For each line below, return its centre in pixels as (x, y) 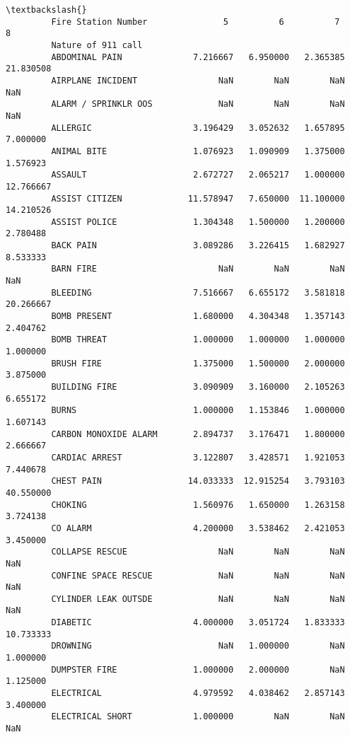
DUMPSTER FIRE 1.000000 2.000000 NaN (198, 669)
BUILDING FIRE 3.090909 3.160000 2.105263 (198, 387)
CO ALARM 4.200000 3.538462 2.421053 (198, 528)
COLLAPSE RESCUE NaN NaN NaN (198, 552)
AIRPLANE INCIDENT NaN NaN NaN (198, 80)
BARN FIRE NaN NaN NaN (198, 269)
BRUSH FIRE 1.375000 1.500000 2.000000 (198, 363)
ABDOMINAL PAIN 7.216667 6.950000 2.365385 (198, 57)
